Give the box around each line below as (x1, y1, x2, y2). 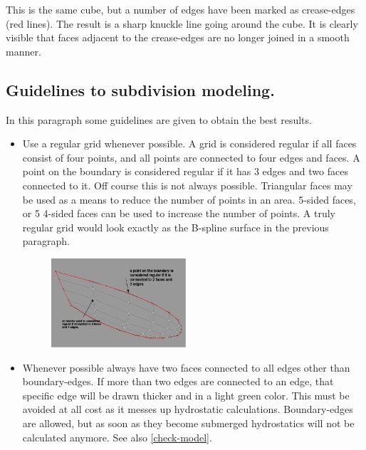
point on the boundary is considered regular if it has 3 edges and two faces (22, 164, 348, 179)
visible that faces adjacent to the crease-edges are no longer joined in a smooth (6, 30, 350, 45)
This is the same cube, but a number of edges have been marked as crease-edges (6, 2, 355, 16)
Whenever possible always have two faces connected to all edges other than (22, 360, 350, 375)
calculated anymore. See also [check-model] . (22, 429, 212, 444)
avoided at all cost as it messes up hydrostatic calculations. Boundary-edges (22, 402, 353, 417)
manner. (6, 43, 41, 58)
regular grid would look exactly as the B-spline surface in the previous (22, 219, 329, 234)
